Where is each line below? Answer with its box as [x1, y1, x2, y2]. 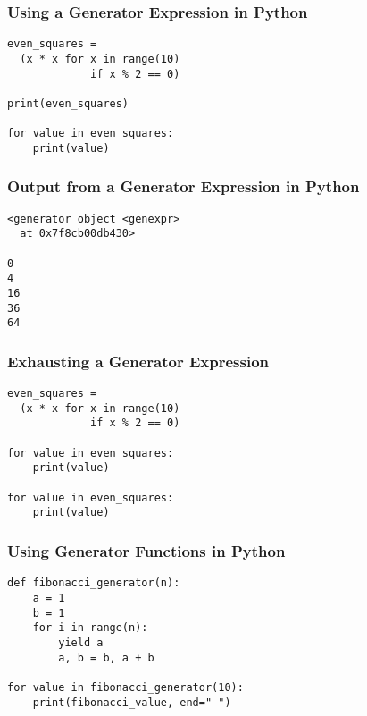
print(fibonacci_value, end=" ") [32, 695, 231, 709]
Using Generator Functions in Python [7, 539, 286, 561]
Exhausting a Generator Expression [7, 350, 270, 372]
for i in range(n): [32, 621, 148, 635]
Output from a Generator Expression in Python [7, 175, 360, 198]
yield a [58, 636, 104, 649]
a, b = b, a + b [58, 651, 154, 664]
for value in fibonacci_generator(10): [7, 680, 244, 694]
